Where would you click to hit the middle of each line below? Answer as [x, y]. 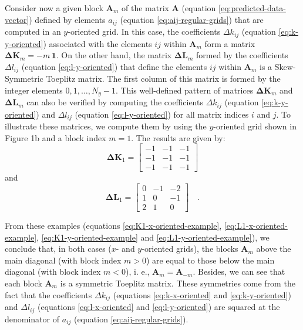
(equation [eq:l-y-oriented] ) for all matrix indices [162, 114]
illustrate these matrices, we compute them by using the [106, 126]
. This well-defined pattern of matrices [184, 90]
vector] [17, 19]
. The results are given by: [178, 137]
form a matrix [230, 43]
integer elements [34, 90]
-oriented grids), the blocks [190, 249]
